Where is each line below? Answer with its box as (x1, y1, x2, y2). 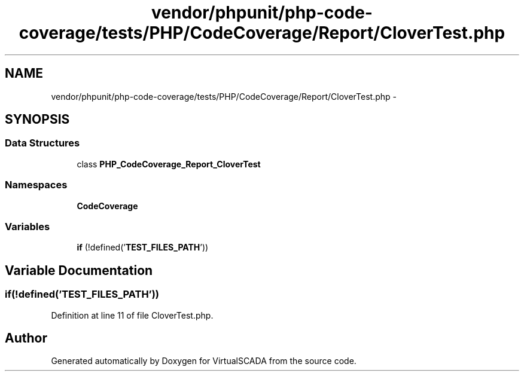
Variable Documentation (5, 262, 153, 278)
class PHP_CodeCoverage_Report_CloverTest (77, 158, 261, 169)
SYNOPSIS (5, 112, 70, 127)
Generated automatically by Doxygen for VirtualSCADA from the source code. (51, 356, 357, 366)
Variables (5, 220, 50, 233)
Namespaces (5, 179, 68, 191)
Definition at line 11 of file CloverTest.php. (51, 310, 214, 320)
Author (5, 330, 47, 346)
